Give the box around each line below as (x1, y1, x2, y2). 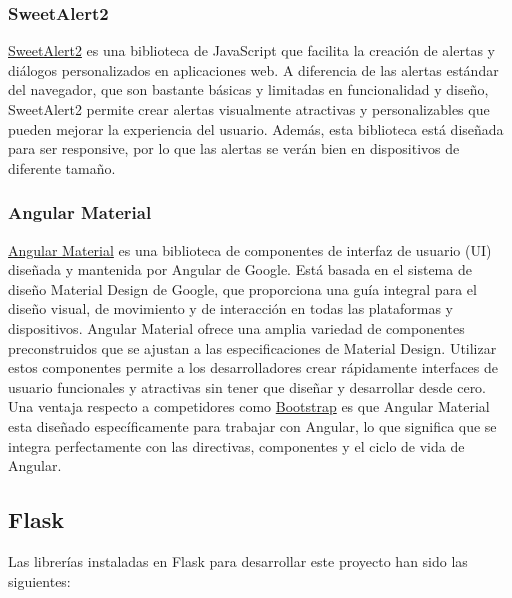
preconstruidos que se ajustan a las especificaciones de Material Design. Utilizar (8, 337, 497, 358)
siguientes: (8, 570, 71, 591)
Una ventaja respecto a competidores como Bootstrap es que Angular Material (8, 396, 490, 417)
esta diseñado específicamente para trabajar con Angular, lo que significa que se (8, 415, 497, 436)
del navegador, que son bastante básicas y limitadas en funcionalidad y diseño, (8, 79, 489, 100)
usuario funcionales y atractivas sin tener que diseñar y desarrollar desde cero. (8, 376, 487, 397)
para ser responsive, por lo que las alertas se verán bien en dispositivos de (8, 138, 460, 159)
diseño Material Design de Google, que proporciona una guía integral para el (8, 278, 477, 299)
